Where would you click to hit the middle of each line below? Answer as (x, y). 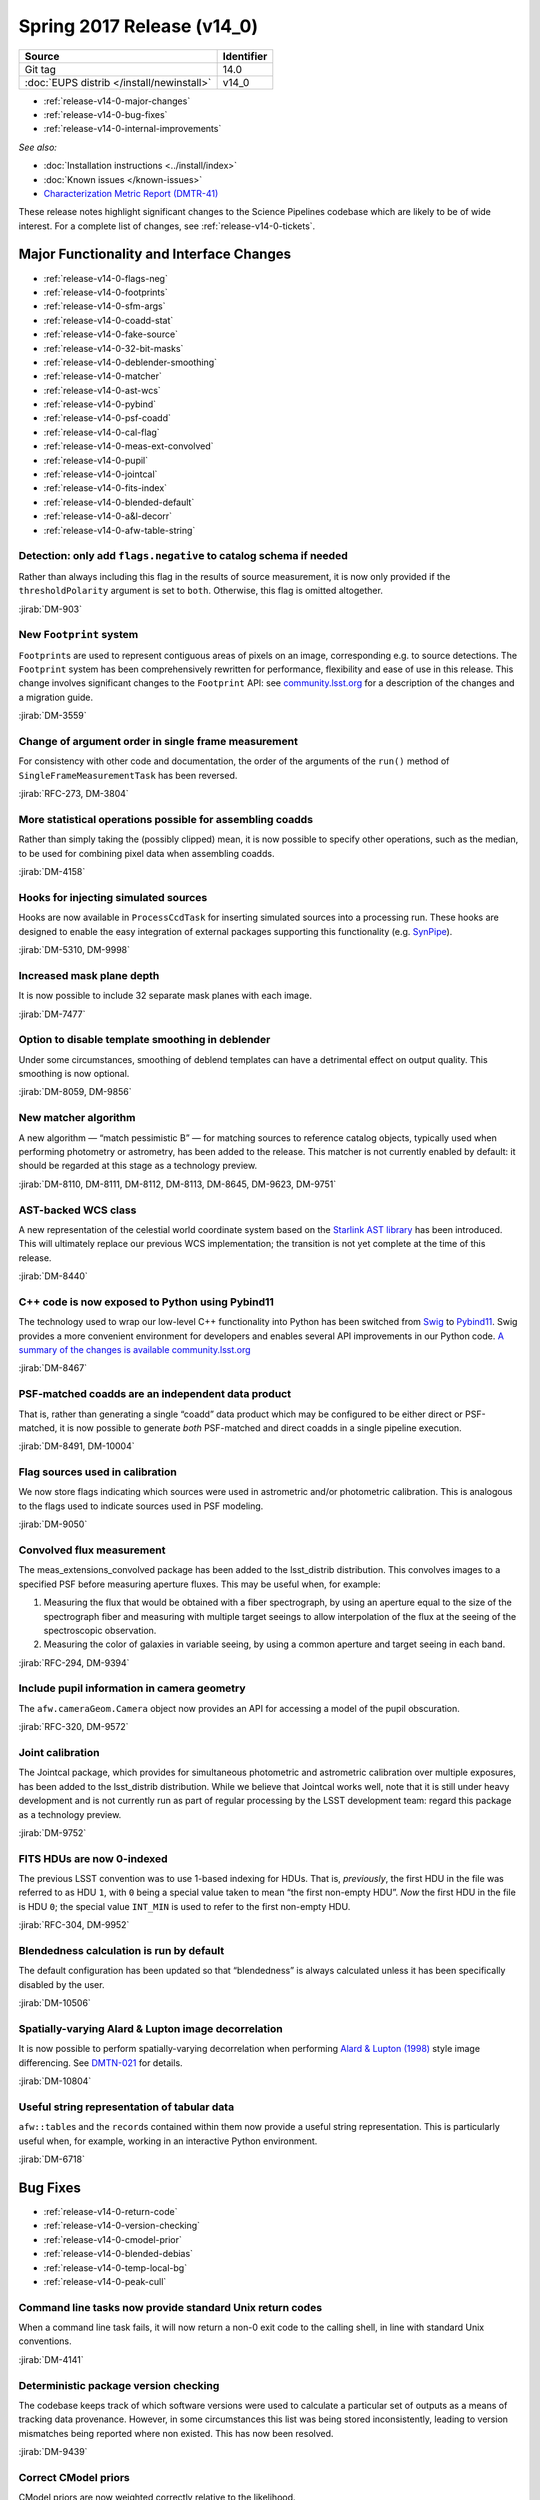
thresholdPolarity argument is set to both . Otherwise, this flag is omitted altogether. (201, 591)
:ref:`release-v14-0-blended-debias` (118, 2254)
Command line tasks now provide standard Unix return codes (170, 2307)
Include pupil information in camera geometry (132, 1688)
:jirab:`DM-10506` (55, 2003)
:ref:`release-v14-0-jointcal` (100, 474)
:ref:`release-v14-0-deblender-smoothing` (130, 362)
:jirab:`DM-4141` (51, 2359)
